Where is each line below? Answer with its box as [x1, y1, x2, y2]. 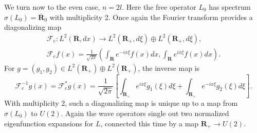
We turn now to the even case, [4, 2, 100, 12]
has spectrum [209, 2, 251, 12]
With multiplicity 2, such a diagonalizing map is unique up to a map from [4, 98, 238, 108]
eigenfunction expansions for [4, 118, 94, 128]
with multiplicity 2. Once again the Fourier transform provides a [49, 11, 253, 22]
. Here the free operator [122, 2, 196, 12]
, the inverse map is [138, 62, 200, 73]
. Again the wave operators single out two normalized [61, 107, 229, 118]
